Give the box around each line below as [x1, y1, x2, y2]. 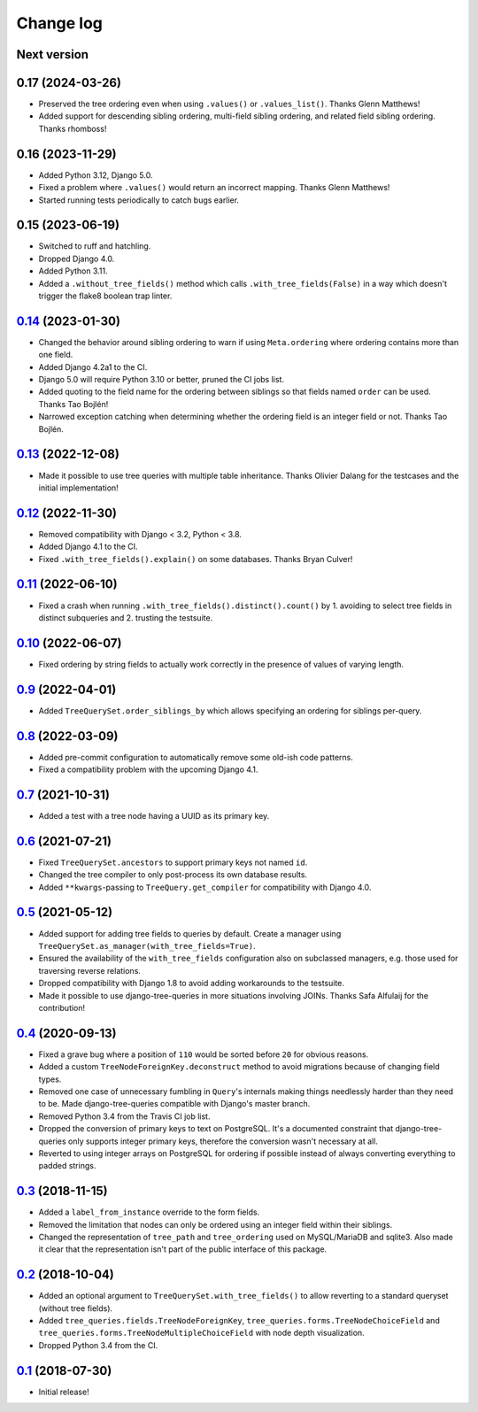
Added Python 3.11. [38, 266, 108, 276]
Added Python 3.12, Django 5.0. [38, 169, 153, 181]
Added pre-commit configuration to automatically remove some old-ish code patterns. [38, 752, 354, 762]
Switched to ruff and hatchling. [38, 241, 151, 251]
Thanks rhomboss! [38, 123, 107, 134]
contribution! [38, 1002, 86, 1013]
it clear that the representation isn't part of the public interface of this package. [38, 1244, 328, 1254]
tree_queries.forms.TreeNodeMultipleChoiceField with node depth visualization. [38, 1328, 365, 1339]
